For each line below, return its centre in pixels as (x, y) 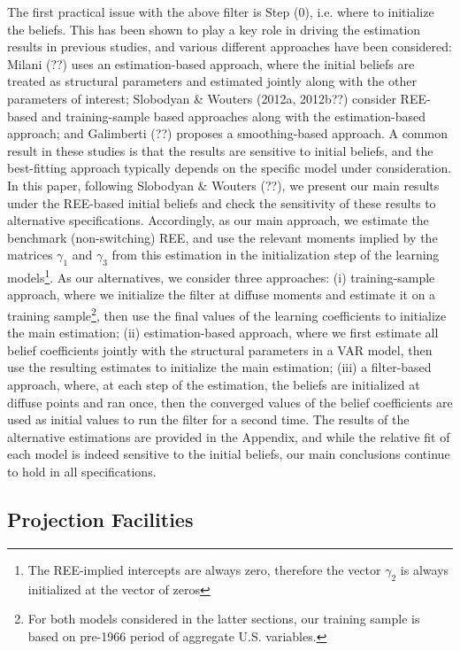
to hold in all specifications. (82, 471)
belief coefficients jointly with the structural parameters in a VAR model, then (220, 349)
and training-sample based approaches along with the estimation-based (234, 116)
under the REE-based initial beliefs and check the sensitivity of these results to (222, 202)
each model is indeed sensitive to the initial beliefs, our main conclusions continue (229, 454)
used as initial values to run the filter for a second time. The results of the (208, 419)
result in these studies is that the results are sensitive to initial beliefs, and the (220, 150)
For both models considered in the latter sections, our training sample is (224, 619)
